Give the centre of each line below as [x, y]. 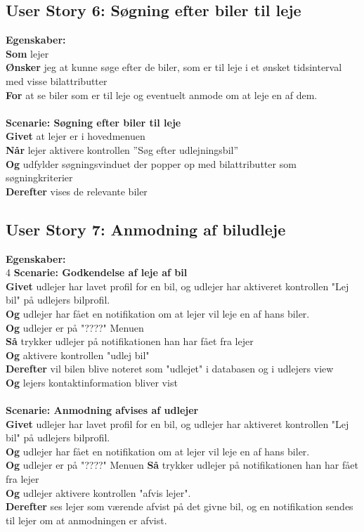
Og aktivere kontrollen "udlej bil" [78, 355]
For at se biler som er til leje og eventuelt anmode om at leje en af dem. [162, 95]
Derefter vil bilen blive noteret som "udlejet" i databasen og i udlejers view [170, 369]
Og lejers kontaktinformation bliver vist [92, 382]
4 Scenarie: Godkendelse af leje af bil [97, 272]
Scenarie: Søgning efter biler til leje [93, 122]
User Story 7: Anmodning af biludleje [146, 229]
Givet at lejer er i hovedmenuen [76, 136]
